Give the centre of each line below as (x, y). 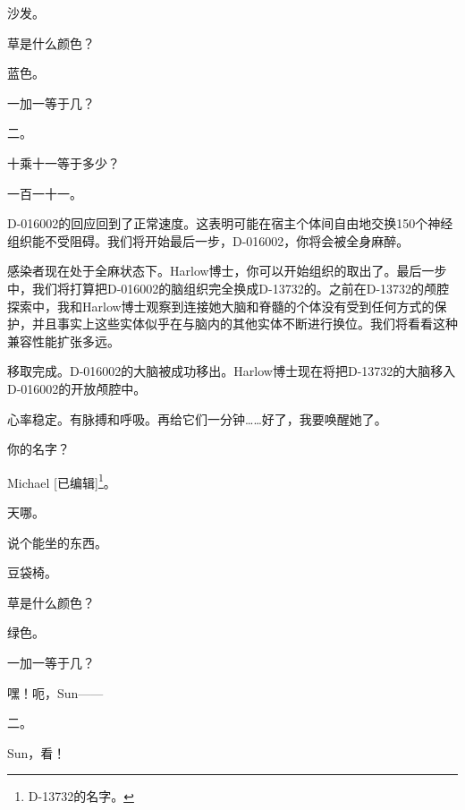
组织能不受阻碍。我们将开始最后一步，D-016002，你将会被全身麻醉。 (208, 240)
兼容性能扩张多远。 (63, 341)
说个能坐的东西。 (57, 542)
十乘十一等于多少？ (63, 162)
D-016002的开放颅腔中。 (77, 388)
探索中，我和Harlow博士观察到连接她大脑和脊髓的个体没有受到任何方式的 (221, 306)
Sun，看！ (37, 752)
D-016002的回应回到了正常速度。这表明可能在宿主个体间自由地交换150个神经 (230, 223)
